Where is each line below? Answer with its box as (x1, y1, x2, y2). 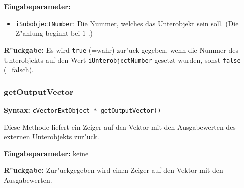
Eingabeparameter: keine (4, 148, 89, 158)
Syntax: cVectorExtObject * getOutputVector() (4, 104, 161, 115)
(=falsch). (4, 64, 34, 75)
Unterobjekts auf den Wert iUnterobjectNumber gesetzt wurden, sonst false (4, 54, 241, 65)
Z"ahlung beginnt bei (15, 28, 80, 38)
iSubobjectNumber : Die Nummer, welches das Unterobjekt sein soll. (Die (15, 18, 239, 28)
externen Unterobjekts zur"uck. (4, 131, 99, 142)
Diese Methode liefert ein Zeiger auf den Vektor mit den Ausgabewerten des (4, 121, 236, 132)
